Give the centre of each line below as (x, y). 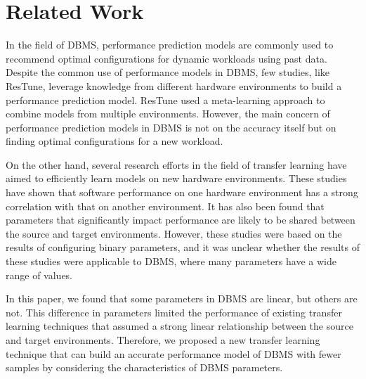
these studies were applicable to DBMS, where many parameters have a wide (171, 261)
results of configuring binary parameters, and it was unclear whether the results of (183, 247)
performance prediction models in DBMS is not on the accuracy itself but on (171, 127)
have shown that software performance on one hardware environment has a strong (182, 192)
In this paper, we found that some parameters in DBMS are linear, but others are (182, 298)
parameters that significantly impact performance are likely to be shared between (181, 220)
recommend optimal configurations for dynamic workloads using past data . (166, 58)
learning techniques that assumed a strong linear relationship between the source (179, 326)
